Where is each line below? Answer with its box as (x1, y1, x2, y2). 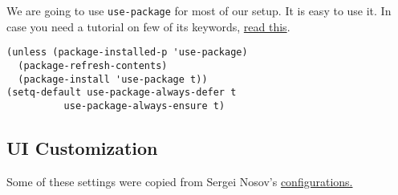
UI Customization (6, 135, 158, 160)
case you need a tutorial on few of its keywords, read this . (6, 18, 290, 35)
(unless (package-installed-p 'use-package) (6, 47, 248, 59)
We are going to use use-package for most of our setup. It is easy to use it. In (6, 2, 392, 18)
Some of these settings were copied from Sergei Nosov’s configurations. (6, 173, 353, 189)
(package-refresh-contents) (18, 59, 168, 71)
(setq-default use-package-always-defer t (6, 87, 237, 99)
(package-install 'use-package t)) (18, 73, 208, 85)
